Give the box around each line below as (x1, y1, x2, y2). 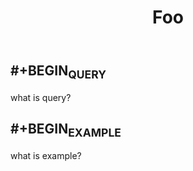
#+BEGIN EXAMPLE (10, 121, 122, 140)
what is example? (10, 149, 82, 161)
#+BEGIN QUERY (10, 62, 107, 82)
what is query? (10, 91, 72, 103)
